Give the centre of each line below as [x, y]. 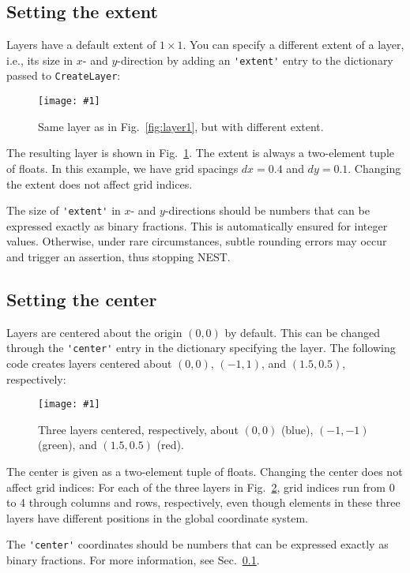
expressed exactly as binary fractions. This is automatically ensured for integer [197, 225]
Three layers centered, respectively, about [138, 429]
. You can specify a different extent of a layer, [293, 45]
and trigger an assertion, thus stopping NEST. [118, 256]
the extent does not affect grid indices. [100, 184]
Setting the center [82, 299]
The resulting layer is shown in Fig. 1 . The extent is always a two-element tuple [200, 153]
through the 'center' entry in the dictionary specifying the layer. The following [201, 348]
